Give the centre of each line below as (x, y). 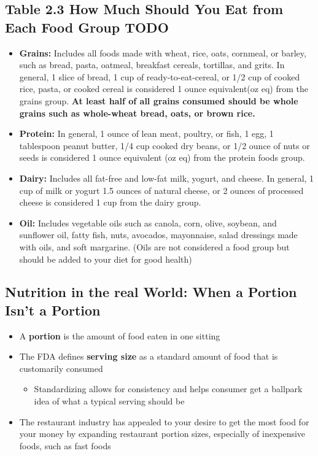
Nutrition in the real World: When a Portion (151, 292)
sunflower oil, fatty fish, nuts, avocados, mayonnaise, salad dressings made (158, 235)
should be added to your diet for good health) (106, 259)
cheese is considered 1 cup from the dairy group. (110, 202)
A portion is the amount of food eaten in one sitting (120, 335)
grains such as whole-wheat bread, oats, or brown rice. (137, 113)
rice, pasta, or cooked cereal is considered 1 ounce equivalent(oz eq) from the (164, 89)
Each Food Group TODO (87, 27)
